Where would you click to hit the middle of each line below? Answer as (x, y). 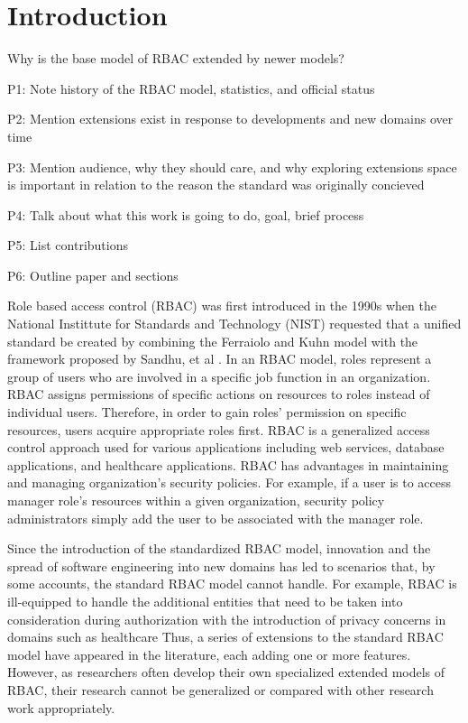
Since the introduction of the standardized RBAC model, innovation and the (219, 548)
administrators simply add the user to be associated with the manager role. (216, 518)
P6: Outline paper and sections (93, 275)
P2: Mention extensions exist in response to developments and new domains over (230, 119)
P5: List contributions (68, 245)
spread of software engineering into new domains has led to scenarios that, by (221, 565)
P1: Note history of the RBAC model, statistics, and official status (191, 88)
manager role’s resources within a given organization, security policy (196, 500)
